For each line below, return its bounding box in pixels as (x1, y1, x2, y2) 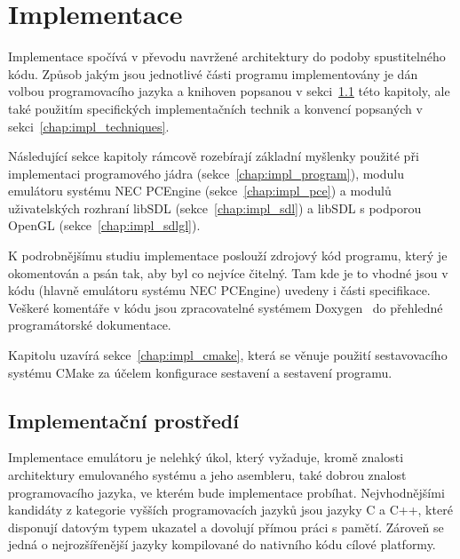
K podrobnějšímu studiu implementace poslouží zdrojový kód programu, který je (8, 246, 448, 265)
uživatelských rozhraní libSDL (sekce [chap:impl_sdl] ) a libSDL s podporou (8, 198, 422, 217)
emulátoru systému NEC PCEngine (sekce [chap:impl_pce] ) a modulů (8, 181, 392, 200)
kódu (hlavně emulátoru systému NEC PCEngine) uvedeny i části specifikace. (8, 281, 431, 299)
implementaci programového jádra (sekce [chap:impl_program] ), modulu (8, 164, 404, 182)
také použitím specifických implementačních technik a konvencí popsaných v (8, 99, 423, 117)
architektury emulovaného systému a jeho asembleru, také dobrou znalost (8, 466, 407, 484)
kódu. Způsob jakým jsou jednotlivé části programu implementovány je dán (8, 64, 418, 83)
